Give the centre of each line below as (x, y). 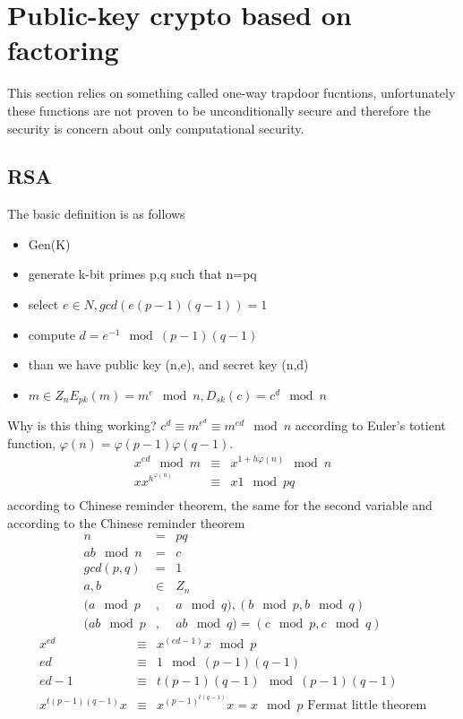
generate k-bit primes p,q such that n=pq (142, 274)
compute (51, 334)
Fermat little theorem (367, 705)
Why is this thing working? (82, 425)
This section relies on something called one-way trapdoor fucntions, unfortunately (231, 93)
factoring (63, 50)
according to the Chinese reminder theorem (126, 522)
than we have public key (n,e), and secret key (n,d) (168, 364)
